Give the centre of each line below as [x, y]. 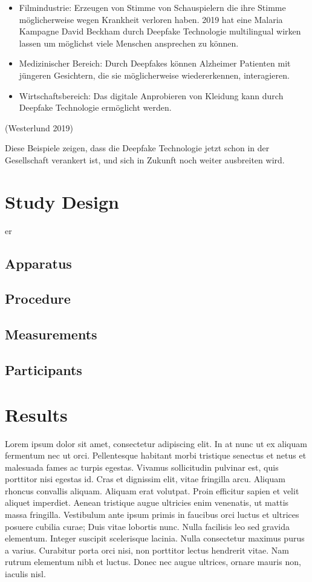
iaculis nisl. [25, 574]
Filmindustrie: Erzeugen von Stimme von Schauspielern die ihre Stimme [152, 7]
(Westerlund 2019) [39, 127]
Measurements [51, 334]
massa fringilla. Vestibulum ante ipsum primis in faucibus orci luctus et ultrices [152, 515]
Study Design [62, 201]
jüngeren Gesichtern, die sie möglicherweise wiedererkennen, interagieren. [154, 75]
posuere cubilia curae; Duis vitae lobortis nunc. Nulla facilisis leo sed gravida [148, 526]
